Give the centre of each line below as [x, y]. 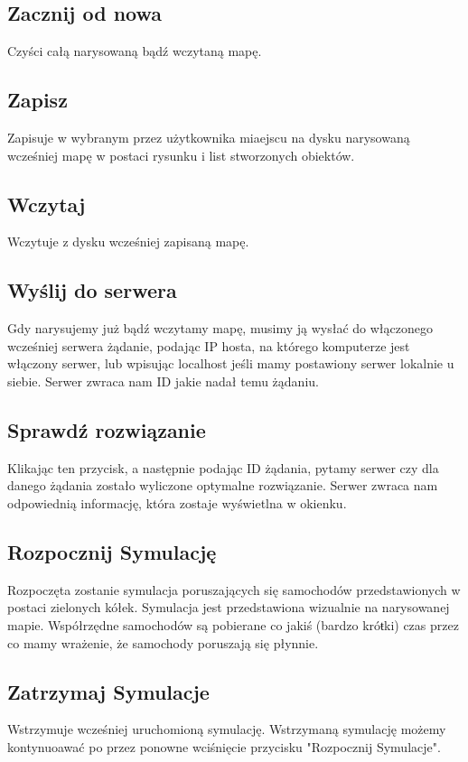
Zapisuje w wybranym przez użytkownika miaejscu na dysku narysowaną [209, 137]
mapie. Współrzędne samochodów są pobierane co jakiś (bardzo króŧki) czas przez [233, 624]
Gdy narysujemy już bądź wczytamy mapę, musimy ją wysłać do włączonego [220, 328]
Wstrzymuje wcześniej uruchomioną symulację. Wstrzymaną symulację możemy [227, 729]
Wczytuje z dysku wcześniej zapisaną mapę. [128, 242]
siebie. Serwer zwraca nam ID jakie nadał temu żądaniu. [163, 381]
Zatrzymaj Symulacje [108, 691]
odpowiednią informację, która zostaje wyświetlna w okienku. [177, 502]
